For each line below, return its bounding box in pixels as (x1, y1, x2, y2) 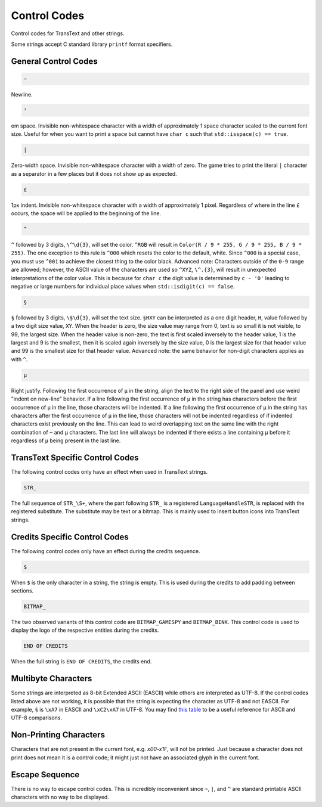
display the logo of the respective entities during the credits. (11, 626, 159, 634)
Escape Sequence (11, 769, 80, 780)
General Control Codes (11, 56, 98, 66)
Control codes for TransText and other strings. (11, 30, 125, 37)
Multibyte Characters (11, 673, 92, 684)
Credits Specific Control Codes (11, 532, 129, 542)
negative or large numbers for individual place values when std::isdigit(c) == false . (11, 283, 235, 290)
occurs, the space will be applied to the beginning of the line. (11, 210, 161, 217)
